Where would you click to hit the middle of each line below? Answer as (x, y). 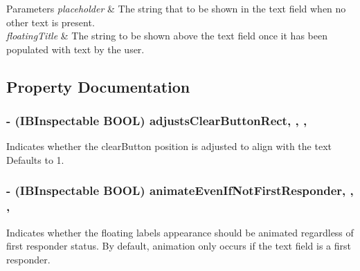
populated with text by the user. (75, 49)
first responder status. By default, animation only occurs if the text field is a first (179, 246)
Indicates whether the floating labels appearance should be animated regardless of (180, 232)
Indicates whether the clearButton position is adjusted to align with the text (169, 146)
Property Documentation (98, 86)
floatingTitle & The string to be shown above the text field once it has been (167, 36)
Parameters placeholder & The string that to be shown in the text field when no (176, 8)
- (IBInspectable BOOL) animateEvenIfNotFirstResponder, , (180, 190)
